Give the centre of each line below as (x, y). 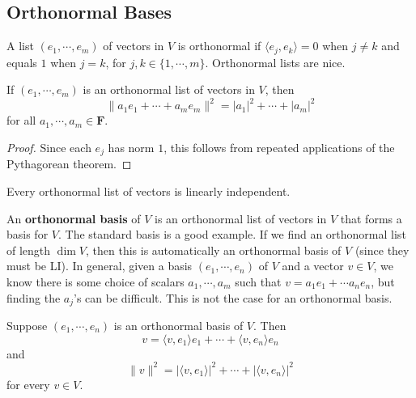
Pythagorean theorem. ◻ (69, 164)
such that (258, 281)
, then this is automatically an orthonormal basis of (214, 250)
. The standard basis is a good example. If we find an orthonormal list (232, 234)
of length (29, 250)
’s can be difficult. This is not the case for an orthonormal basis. (233, 297)
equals (22, 62)
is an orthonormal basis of (178, 325)
